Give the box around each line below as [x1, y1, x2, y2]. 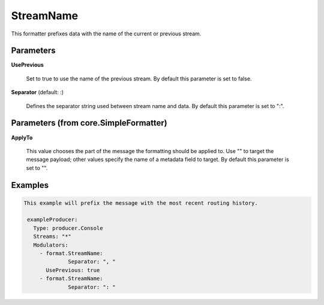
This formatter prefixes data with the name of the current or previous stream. [11, 30, 202, 37]
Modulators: [33, 241, 68, 249]
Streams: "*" [33, 233, 72, 240]
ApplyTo [11, 134, 33, 141]
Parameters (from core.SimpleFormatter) [11, 118, 167, 128]
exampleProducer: [27, 216, 78, 223]
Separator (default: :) [11, 89, 64, 96]
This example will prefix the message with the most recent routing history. [23, 199, 258, 207]
